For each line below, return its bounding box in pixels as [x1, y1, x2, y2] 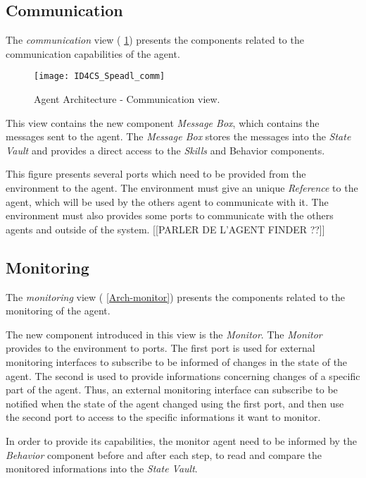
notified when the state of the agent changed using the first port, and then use [6, 396, 344, 410]
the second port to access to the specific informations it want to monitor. [6, 410, 321, 424]
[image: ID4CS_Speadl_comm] [34, 71, 165, 82]
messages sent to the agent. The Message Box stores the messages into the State [6, 129, 351, 144]
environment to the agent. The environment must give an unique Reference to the [6, 180, 358, 195]
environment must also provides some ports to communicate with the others [6, 208, 334, 223]
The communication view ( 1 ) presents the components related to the [6, 32, 304, 47]
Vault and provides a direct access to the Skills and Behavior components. [6, 142, 325, 157]
